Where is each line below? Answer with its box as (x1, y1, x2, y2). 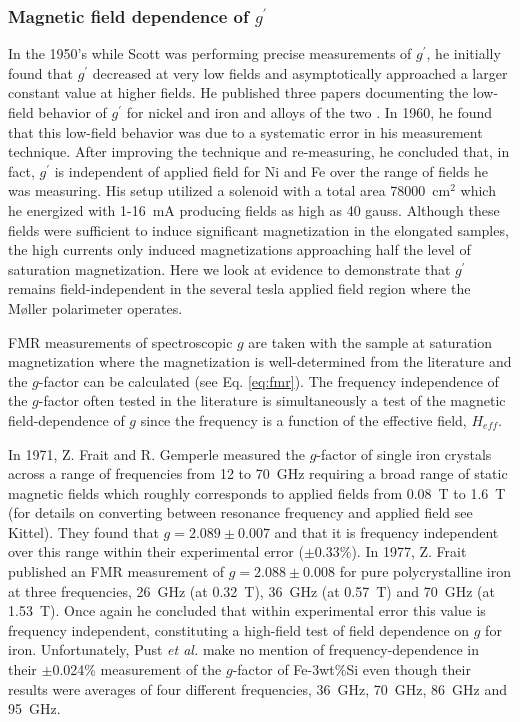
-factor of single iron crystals (316, 443, 492, 464)
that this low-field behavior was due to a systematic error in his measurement (8, 121, 483, 142)
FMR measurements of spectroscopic (8, 331, 233, 352)
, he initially (426, 43, 501, 64)
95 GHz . (8, 698, 61, 719)
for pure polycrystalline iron (339, 561, 512, 582)
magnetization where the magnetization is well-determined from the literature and (8, 351, 512, 372)
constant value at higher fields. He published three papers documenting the (8, 82, 469, 103)
